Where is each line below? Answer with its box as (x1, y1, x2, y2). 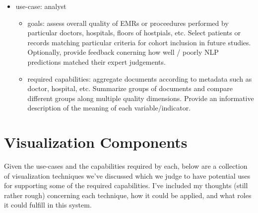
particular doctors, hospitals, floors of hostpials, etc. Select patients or (27, 27, 241, 38)
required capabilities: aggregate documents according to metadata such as (27, 73, 252, 84)
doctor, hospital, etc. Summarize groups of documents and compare (27, 83, 233, 94)
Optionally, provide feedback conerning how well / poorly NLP (27, 47, 219, 57)
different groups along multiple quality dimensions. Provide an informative (27, 93, 254, 103)
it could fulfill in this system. (4, 200, 92, 210)
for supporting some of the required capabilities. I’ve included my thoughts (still (4, 180, 248, 191)
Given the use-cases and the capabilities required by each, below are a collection (4, 161, 248, 171)
